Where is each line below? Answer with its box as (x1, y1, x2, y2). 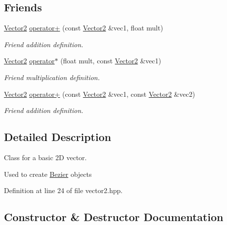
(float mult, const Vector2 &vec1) (60, 56, 161, 66)
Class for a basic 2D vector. (4, 152, 87, 162)
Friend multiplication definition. (4, 72, 100, 82)
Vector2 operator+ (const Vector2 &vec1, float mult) (4, 23, 163, 33)
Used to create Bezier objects (4, 169, 92, 179)
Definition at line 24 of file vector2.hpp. (4, 185, 123, 196)
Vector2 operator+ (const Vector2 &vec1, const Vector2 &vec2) (4, 88, 195, 99)
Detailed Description (4, 129, 112, 144)
